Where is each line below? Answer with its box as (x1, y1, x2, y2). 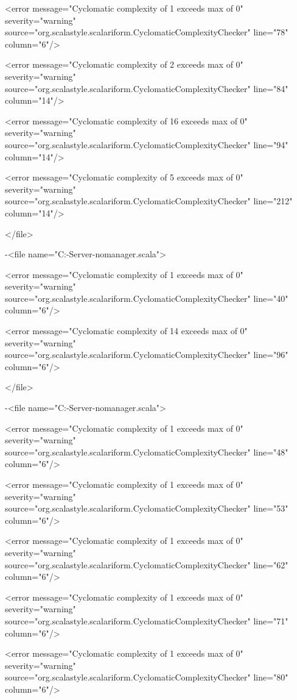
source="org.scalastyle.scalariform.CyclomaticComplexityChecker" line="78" (5, 26, 288, 38)
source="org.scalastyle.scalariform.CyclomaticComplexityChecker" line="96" (5, 348, 288, 361)
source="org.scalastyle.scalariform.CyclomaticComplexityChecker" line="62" (5, 558, 288, 571)
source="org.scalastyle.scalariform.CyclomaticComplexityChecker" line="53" (5, 502, 288, 515)
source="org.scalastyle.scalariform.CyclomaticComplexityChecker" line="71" (5, 614, 288, 627)
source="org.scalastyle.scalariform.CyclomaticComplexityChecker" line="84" (5, 82, 288, 95)
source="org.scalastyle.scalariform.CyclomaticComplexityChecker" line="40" (5, 291, 288, 304)
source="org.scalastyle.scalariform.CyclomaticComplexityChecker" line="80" (5, 671, 288, 684)
